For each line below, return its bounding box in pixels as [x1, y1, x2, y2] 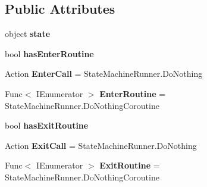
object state [5, 27, 51, 40]
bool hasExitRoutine [5, 119, 89, 132]
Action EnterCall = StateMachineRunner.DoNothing [5, 67, 203, 80]
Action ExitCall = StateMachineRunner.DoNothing [5, 139, 197, 151]
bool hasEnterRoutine [5, 47, 94, 60]
